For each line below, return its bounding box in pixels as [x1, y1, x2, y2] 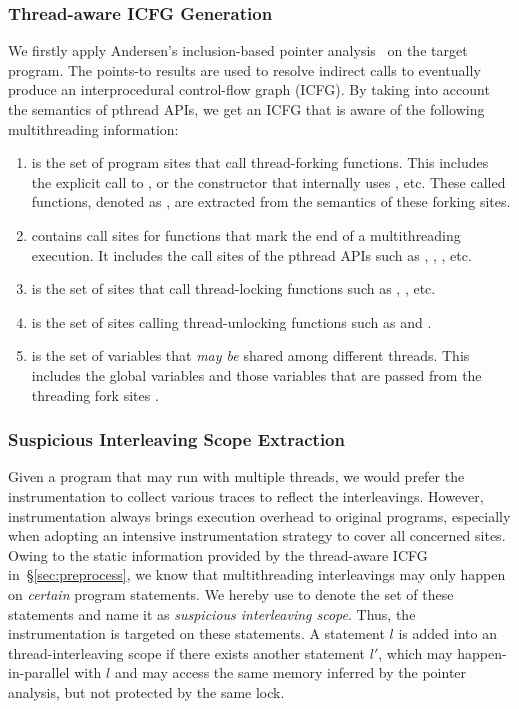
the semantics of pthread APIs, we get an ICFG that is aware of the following [8, 99, 485, 119]
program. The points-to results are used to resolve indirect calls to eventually [8, 59, 481, 80]
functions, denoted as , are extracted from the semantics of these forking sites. [31, 191, 511, 212]
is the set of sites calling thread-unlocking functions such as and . [31, 311, 432, 332]
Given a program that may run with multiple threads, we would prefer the [8, 466, 465, 487]
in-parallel [8, 662, 70, 683]
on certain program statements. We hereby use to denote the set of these [8, 583, 454, 604]
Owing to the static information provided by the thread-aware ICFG [8, 544, 428, 565]
